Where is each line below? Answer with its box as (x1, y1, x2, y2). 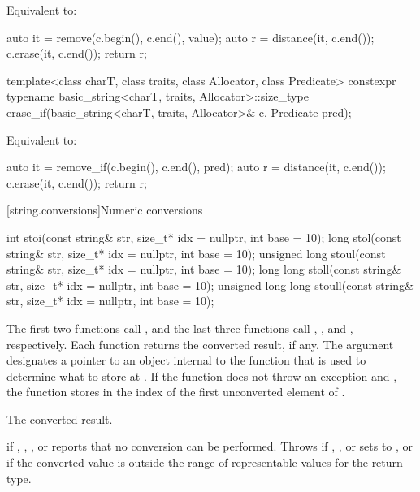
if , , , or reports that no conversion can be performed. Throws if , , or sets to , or (6, 438, 414, 455)
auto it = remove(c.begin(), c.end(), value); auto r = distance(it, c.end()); (6, 28, 375, 45)
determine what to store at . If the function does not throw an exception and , (6, 367, 397, 384)
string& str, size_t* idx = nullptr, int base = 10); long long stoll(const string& (6, 261, 401, 278)
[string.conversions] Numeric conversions (6, 201, 203, 218)
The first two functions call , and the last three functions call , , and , (6, 319, 353, 336)
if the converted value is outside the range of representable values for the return (6, 454, 403, 471)
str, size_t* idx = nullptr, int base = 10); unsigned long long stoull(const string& (6, 276, 414, 293)
